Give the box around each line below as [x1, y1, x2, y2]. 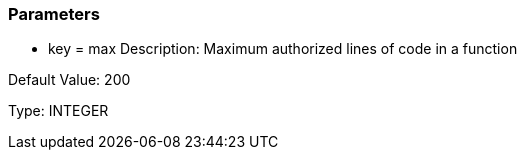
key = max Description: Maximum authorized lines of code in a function [48, 40, 518, 58]
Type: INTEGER [8, 102, 109, 120]
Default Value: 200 [8, 71, 131, 89]
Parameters [8, 4, 100, 24]
